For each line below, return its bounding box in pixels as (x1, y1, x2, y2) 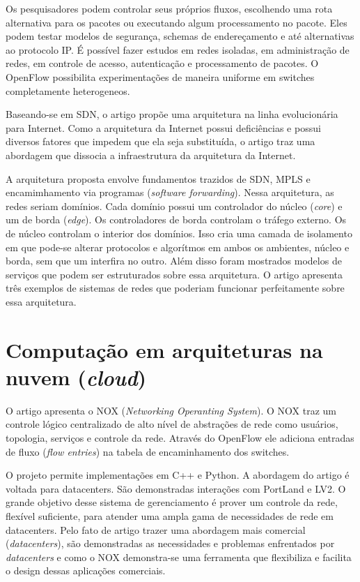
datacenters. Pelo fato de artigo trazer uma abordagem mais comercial (6, 522, 306, 537)
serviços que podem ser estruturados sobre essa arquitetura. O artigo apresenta (6, 267, 343, 281)
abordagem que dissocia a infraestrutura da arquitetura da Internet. (6, 147, 296, 162)
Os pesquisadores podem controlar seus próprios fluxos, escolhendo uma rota (6, 1, 333, 15)
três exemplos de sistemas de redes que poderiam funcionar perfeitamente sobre (6, 281, 345, 295)
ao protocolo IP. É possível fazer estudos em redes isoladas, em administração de (6, 42, 350, 57)
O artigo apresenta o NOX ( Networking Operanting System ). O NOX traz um (6, 403, 336, 417)
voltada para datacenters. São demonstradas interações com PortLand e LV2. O (6, 481, 346, 495)
